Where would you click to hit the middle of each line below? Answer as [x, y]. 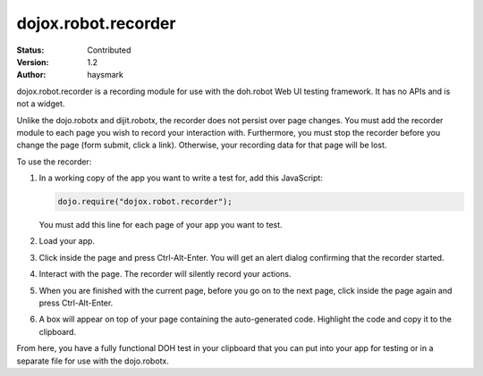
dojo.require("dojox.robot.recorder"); [145, 202]
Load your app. [67, 241]
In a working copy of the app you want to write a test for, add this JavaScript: [181, 178]
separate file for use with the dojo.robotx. [93, 361]
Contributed [109, 50]
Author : [31, 75]
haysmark [106, 75]
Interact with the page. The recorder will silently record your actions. [165, 274]
